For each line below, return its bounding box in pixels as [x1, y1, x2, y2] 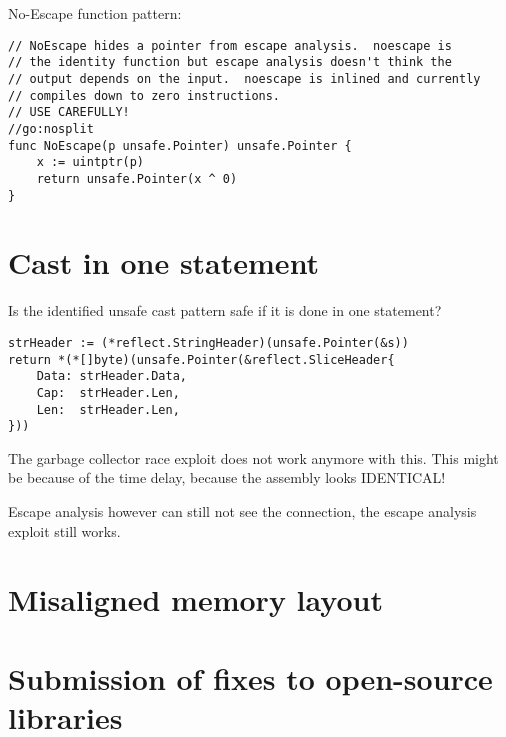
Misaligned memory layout [8, 579, 383, 620]
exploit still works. [8, 520, 121, 541]
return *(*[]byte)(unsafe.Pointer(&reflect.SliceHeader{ [8, 352, 395, 367]
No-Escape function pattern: [8, 3, 182, 23]
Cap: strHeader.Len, [36, 385, 180, 400]
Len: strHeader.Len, [36, 402, 180, 417]
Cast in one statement [8, 242, 320, 283]
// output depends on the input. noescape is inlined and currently [8, 71, 481, 86]
